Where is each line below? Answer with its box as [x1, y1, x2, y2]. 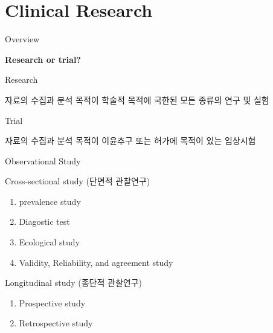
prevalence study [19, 195, 81, 207]
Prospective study [19, 296, 86, 309]
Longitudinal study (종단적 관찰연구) [5, 276, 142, 289]
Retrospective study [19, 317, 93, 329]
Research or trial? [5, 53, 81, 65]
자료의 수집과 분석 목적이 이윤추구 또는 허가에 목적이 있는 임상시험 [5, 134, 256, 147]
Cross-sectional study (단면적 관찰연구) [5, 175, 150, 187]
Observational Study [5, 154, 81, 167]
